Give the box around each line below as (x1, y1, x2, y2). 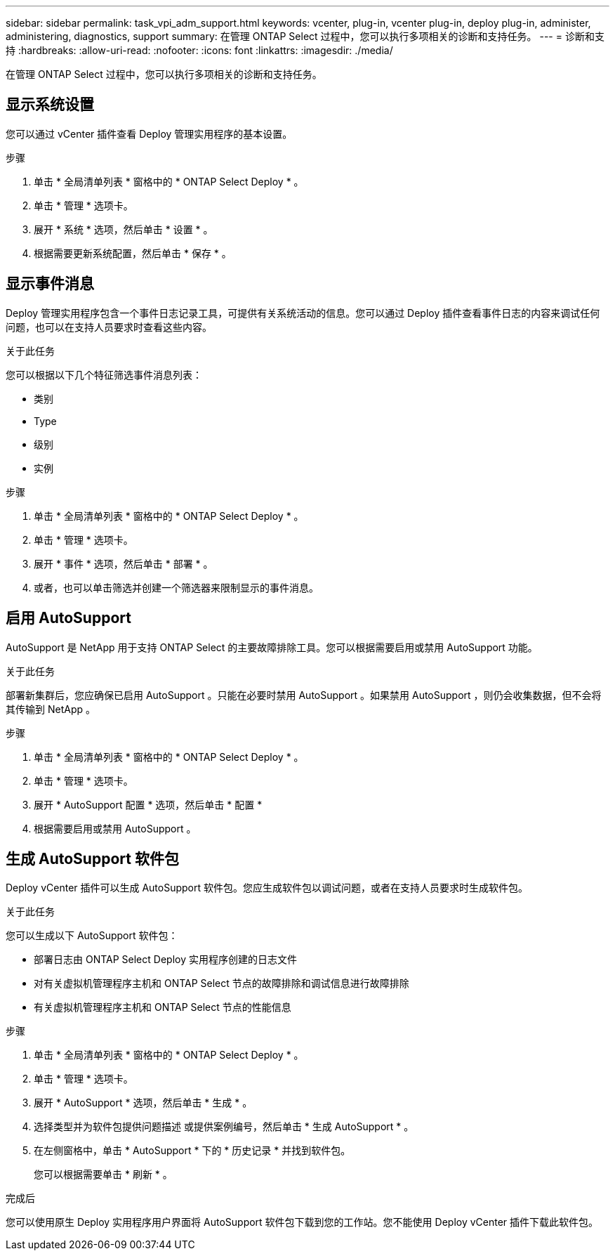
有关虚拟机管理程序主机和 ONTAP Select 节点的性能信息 (34, 1001, 291, 1014)
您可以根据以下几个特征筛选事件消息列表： (6, 368, 202, 381)
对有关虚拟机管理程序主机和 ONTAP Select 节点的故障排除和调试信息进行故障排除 (34, 977, 409, 990)
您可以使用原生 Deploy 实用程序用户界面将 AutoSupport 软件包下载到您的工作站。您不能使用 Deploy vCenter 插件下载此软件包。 (6, 1216, 599, 1229)
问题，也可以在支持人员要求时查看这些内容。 (6, 320, 212, 333)
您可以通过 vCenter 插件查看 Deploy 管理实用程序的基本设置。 (6, 127, 293, 140)
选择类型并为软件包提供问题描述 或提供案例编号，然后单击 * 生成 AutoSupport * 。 (34, 1120, 414, 1133)
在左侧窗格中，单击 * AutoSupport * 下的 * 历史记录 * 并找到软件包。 (34, 1144, 351, 1157)
